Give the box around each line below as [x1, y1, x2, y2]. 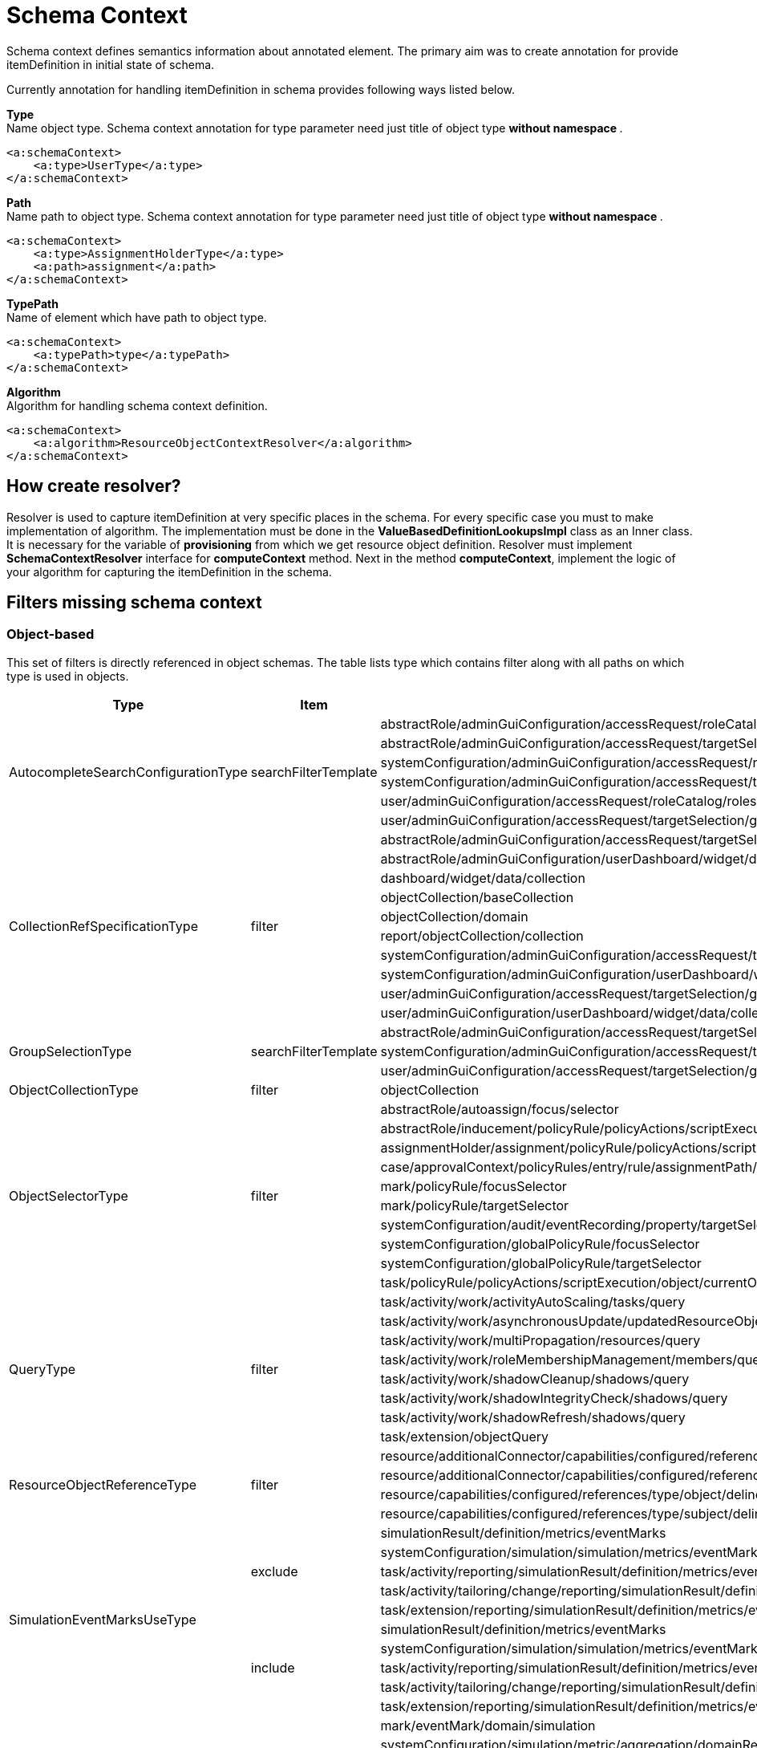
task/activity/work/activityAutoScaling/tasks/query [380, 1293, 686, 1310]
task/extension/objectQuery [380, 1428, 549, 1445]
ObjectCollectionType [9, 1081, 139, 1098]
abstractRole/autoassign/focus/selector [380, 1100, 619, 1117]
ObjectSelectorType [9, 1187, 128, 1204]
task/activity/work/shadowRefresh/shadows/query [380, 1409, 686, 1425]
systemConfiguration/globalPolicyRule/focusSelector [380, 1235, 700, 1252]
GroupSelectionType [9, 1043, 132, 1059]
